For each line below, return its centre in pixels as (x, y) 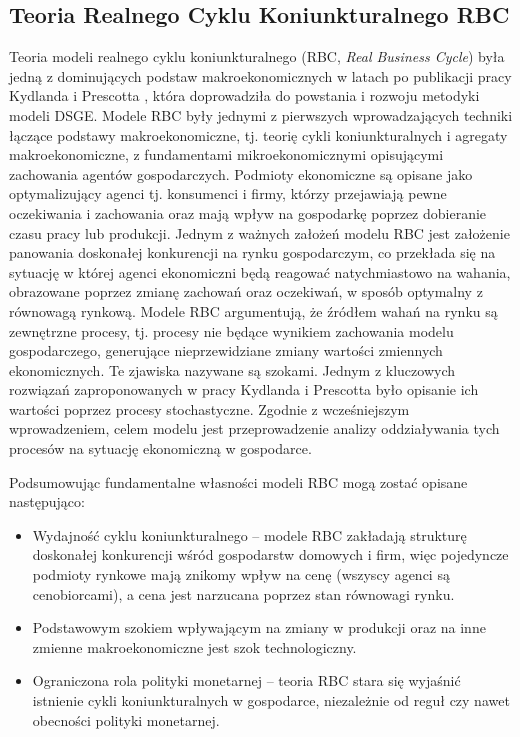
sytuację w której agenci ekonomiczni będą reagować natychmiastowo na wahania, (260, 271)
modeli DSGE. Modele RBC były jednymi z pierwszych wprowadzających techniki (261, 114)
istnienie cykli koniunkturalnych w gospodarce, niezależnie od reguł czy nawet (271, 700)
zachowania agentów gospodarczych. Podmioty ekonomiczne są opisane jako (241, 173)
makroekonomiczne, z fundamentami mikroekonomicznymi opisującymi (226, 154)
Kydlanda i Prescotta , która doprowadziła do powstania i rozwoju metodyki (244, 95)
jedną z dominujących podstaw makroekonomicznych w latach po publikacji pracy (260, 75)
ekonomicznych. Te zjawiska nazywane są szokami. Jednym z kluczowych (232, 369)
